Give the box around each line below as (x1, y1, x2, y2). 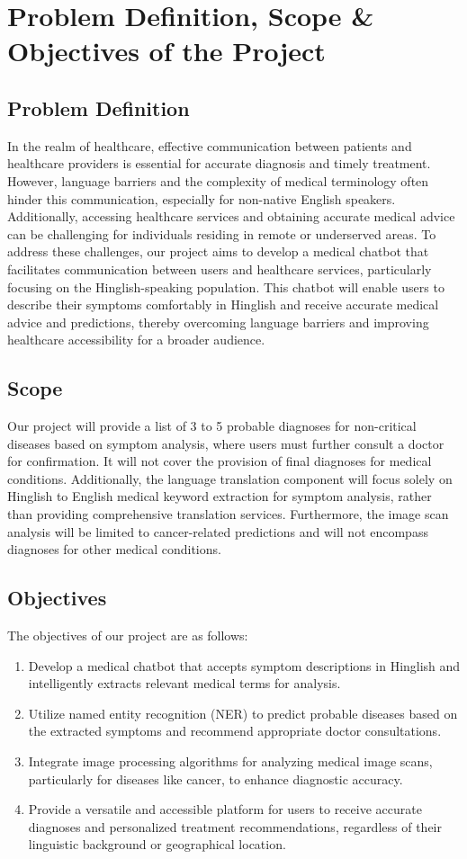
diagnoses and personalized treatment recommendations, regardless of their (28, 817, 442, 836)
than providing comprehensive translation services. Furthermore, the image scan (7, 505, 449, 523)
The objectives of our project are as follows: (7, 626, 248, 645)
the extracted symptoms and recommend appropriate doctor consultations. (28, 721, 442, 740)
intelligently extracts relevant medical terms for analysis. (28, 674, 341, 693)
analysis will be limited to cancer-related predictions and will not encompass (7, 522, 428, 541)
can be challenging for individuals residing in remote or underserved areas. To (7, 224, 436, 243)
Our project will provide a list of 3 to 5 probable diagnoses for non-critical (7, 416, 417, 435)
